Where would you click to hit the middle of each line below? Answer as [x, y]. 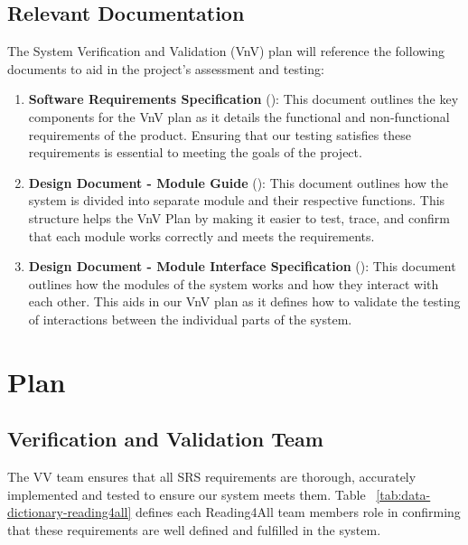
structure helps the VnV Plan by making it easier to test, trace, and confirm [239, 217]
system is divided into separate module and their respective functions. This [237, 200]
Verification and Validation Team [165, 439]
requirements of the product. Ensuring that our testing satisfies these [220, 134]
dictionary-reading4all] [70, 512]
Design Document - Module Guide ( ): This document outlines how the [238, 182]
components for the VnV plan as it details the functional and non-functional [239, 116]
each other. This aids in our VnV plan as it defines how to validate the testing [244, 301]
